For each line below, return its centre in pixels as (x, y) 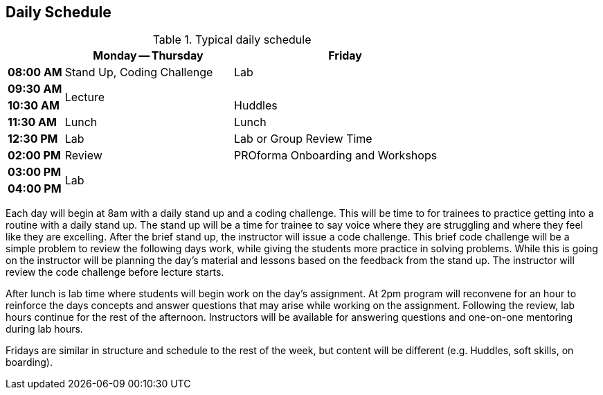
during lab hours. (44, 329)
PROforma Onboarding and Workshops (336, 156)
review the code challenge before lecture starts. (115, 272)
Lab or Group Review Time (303, 139)
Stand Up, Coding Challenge (139, 72)
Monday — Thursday (148, 56)
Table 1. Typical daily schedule (232, 40)
